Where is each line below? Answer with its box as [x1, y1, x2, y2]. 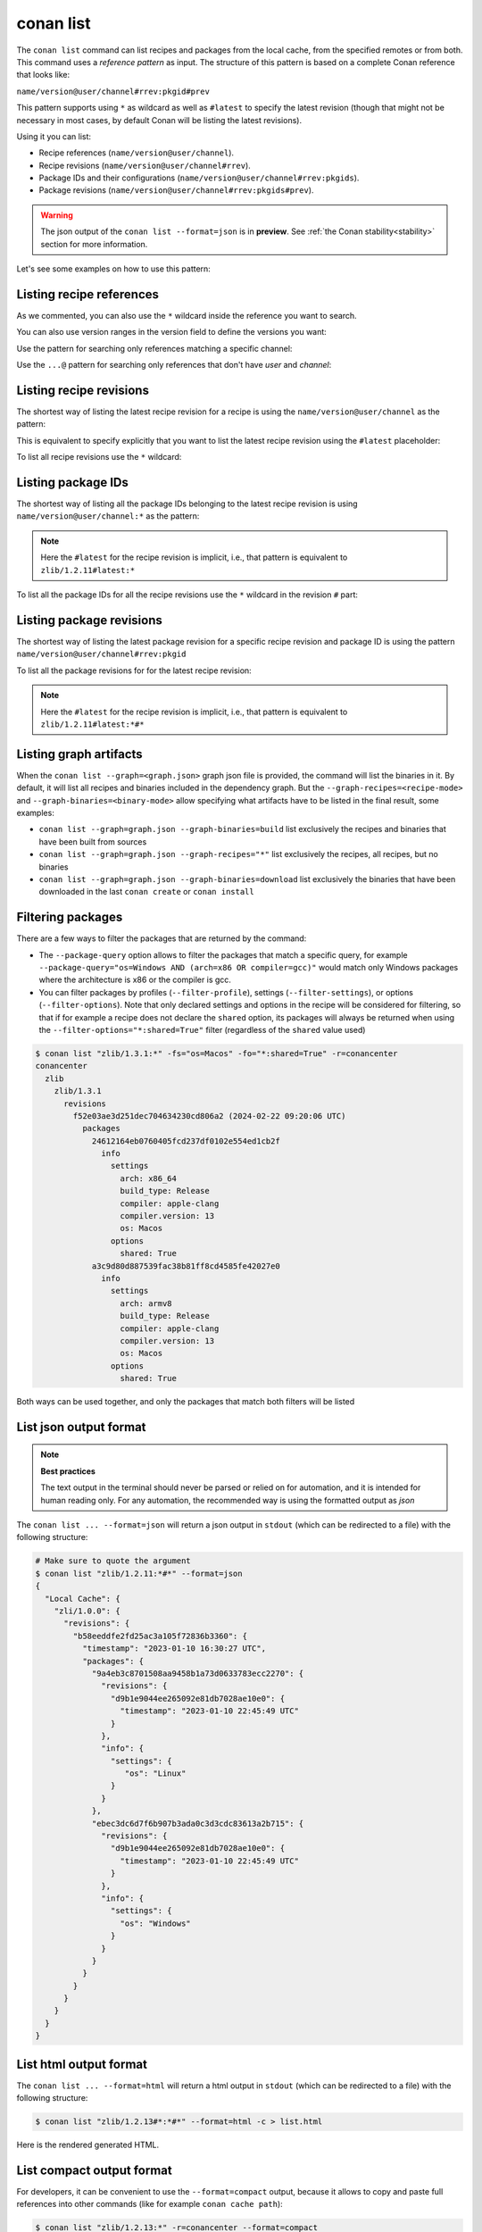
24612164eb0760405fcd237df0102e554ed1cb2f [91, 1136, 280, 1146]
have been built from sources [38, 836, 147, 847]
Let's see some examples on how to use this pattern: [16, 263, 212, 274]
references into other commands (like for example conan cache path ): [16, 2199, 283, 2210]
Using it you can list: [16, 130, 92, 142]
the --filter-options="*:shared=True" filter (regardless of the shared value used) [38, 1024, 366, 1035]
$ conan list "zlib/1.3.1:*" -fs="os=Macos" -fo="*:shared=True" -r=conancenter [35, 1048, 398, 1058]
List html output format [16, 2056, 147, 2071]
